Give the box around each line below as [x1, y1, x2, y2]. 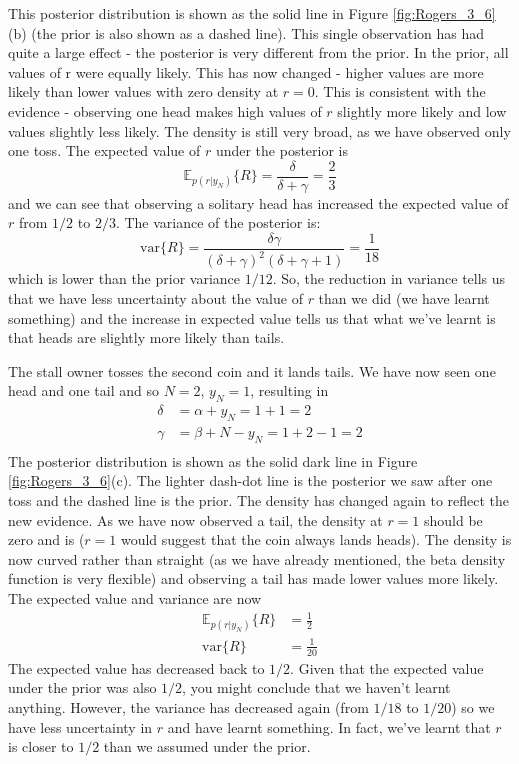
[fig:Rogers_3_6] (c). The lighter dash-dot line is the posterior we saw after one [8, 470, 493, 491]
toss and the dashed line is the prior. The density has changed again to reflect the [8, 490, 510, 511]
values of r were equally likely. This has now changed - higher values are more [8, 61, 484, 82]
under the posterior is [215, 140, 349, 161]
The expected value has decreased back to [8, 657, 265, 678]
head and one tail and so [8, 380, 159, 401]
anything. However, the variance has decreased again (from [8, 696, 369, 717]
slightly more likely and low [337, 100, 507, 121]
